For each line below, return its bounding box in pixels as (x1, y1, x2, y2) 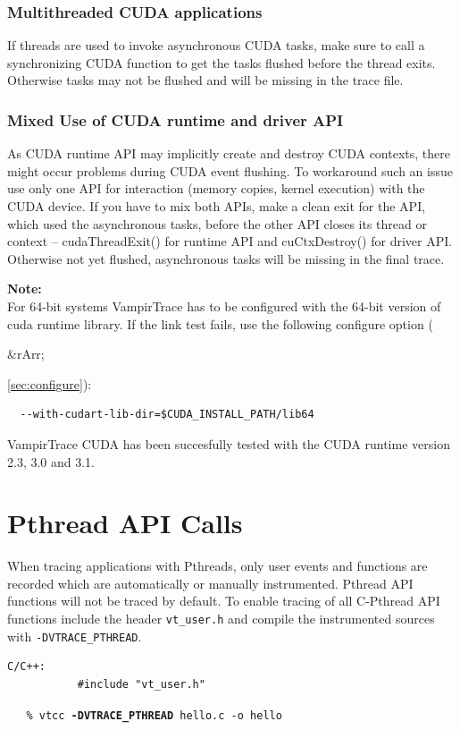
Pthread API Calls (7, 505, 243, 541)
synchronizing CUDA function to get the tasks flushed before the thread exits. (7, 53, 436, 72)
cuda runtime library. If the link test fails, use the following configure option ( (7, 314, 433, 333)
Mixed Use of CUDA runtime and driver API (7, 108, 344, 131)
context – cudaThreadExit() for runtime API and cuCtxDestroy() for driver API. (7, 232, 453, 250)
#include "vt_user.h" (77, 677, 205, 691)
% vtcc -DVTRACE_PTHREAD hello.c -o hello (26, 709, 282, 722)
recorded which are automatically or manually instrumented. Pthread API (7, 573, 414, 592)
